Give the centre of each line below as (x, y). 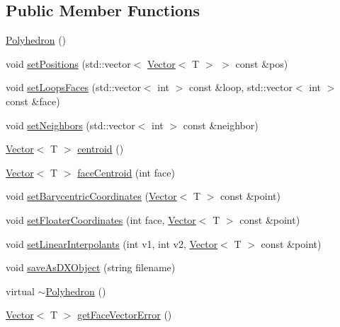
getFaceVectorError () (125, 315)
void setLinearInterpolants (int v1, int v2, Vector (112, 243)
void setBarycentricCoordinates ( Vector (91, 196)
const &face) (33, 101)
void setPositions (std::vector (68, 63)
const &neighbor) (221, 125)
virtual (20, 291)
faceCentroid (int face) (126, 172)
